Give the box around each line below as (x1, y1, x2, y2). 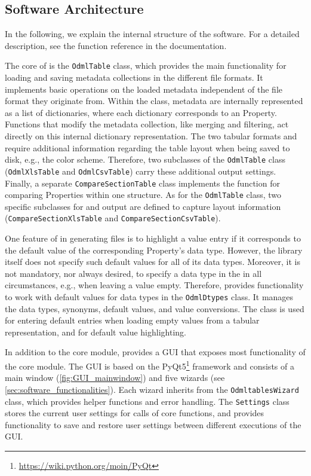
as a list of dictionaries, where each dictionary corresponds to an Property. (5, 106, 277, 118)
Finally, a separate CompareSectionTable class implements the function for (5, 176, 280, 189)
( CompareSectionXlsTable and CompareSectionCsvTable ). (5, 212, 221, 224)
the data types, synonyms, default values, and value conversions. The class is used (5, 302, 304, 315)
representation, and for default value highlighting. (5, 325, 186, 338)
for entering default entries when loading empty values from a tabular (5, 314, 260, 327)
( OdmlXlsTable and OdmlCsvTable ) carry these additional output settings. (5, 164, 276, 177)
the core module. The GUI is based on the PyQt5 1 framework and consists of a (5, 358, 294, 372)
